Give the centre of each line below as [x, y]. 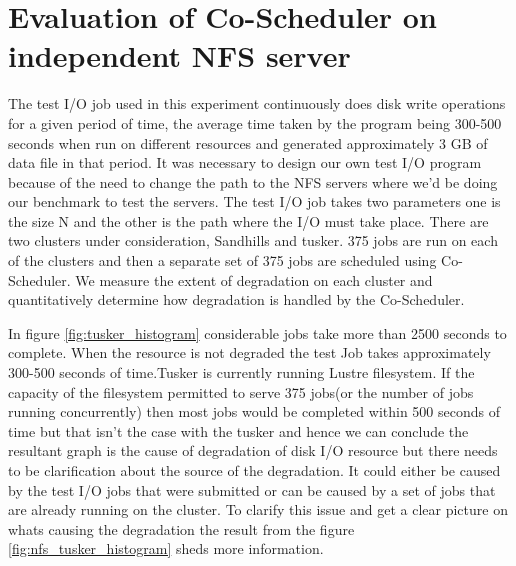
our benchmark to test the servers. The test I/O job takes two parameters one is [254, 201]
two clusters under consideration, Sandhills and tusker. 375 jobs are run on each [253, 240]
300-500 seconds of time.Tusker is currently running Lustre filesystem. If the [241, 372]
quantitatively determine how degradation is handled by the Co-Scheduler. [236, 299]
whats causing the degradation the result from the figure [181, 528]
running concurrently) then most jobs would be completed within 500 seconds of [254, 411]
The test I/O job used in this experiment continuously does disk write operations [257, 103]
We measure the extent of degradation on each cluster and [254, 279]
